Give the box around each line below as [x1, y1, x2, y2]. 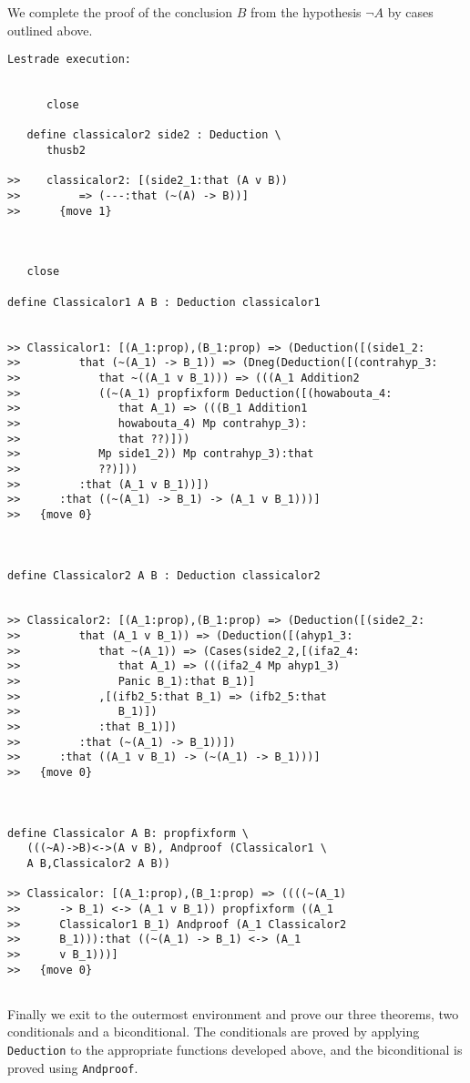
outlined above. [7, 20, 93, 39]
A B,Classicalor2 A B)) [26, 856, 170, 870]
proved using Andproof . [7, 1057, 138, 1077]
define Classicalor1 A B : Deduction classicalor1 [7, 295, 321, 309]
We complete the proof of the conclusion [7, 3, 233, 21]
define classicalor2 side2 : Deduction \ [26, 128, 281, 142]
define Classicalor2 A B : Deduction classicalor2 [7, 568, 321, 582]
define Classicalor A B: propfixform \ [7, 826, 249, 840]
